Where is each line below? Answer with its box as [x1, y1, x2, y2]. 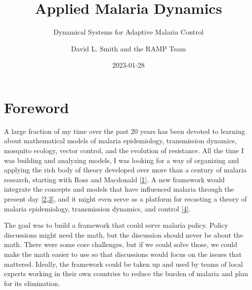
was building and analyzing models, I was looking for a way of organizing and [4, 155, 239, 165]
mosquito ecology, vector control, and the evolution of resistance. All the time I [4, 145, 244, 156]
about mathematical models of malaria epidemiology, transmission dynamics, [4, 135, 237, 146]
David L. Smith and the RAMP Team [71, 43, 186, 53]
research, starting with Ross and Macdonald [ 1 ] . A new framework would [4, 174, 225, 184]
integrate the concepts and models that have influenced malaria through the [4, 184, 234, 194]
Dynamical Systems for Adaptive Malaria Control [53, 27, 204, 37]
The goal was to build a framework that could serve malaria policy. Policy [4, 220, 228, 230]
